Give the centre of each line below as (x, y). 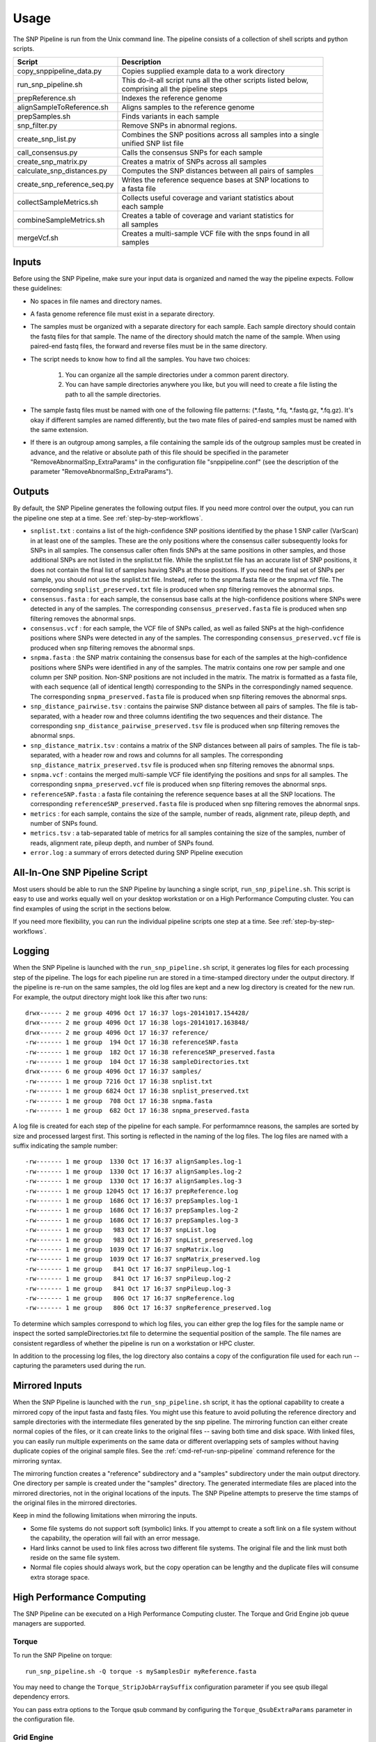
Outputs (31, 492)
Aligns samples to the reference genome (188, 107)
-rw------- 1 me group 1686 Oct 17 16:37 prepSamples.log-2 (132, 1210)
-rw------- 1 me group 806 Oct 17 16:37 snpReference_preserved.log (148, 1308)
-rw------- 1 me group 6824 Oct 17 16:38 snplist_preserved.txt (138, 1091)
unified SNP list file (152, 144)
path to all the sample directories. (113, 394)
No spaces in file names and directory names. (96, 301)
